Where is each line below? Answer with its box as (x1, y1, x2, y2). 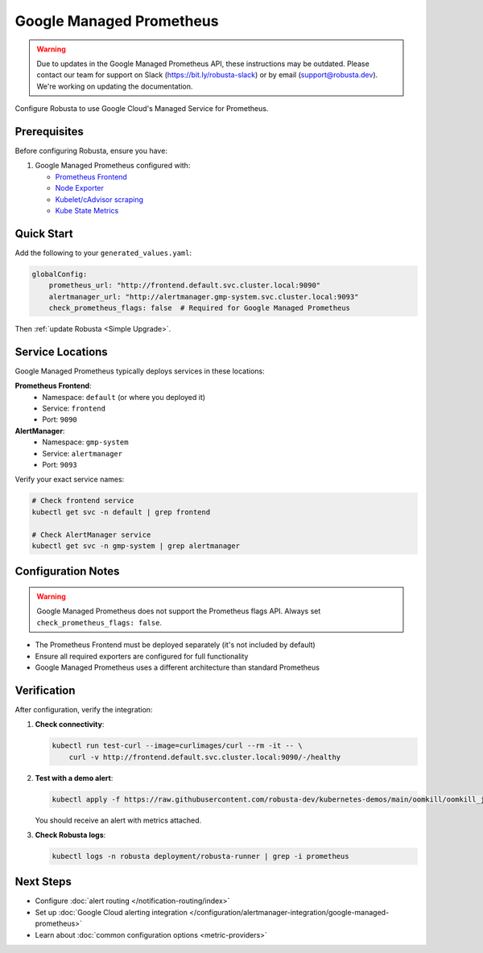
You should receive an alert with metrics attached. (35, 815, 201, 825)
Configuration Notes (14, 564, 120, 579)
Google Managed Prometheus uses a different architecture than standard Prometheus (35, 662, 320, 672)
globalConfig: (31, 270, 88, 278)
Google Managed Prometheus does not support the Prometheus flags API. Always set (36, 606, 321, 616)
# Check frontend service (31, 496, 134, 505)
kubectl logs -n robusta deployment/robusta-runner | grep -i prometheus (52, 852, 349, 860)
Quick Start (14, 226, 73, 241)
